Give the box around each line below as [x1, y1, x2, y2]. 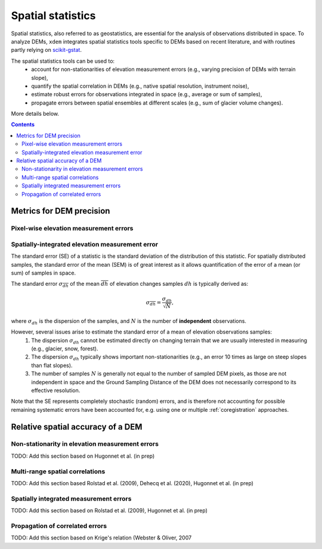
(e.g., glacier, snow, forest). [31, 345, 98, 352]
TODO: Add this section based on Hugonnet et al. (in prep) [11, 452, 155, 459]
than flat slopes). [31, 362, 73, 369]
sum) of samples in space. [11, 269, 76, 277]
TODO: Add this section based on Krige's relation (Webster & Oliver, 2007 [11, 534, 192, 541]
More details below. [11, 110, 60, 118]
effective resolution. [31, 387, 80, 394]
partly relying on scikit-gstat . [11, 47, 82, 54]
